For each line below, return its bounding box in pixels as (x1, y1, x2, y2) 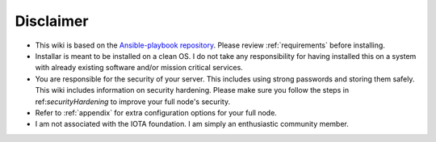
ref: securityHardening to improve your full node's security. (35, 97, 230, 106)
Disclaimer (15, 12, 89, 30)
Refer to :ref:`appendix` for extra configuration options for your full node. (35, 107, 278, 117)
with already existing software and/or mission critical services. (35, 63, 244, 73)
